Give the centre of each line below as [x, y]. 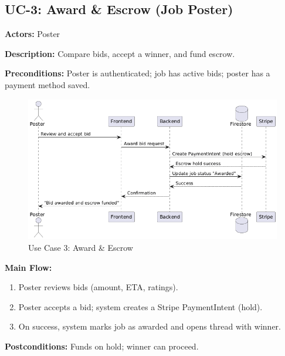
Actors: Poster [33, 34]
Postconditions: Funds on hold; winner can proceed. [102, 346]
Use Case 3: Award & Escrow [81, 247]
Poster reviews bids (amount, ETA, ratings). [98, 287]
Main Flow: [28, 267]
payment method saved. [48, 84]
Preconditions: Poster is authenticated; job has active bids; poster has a [138, 73]
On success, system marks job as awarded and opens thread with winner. [150, 326]
